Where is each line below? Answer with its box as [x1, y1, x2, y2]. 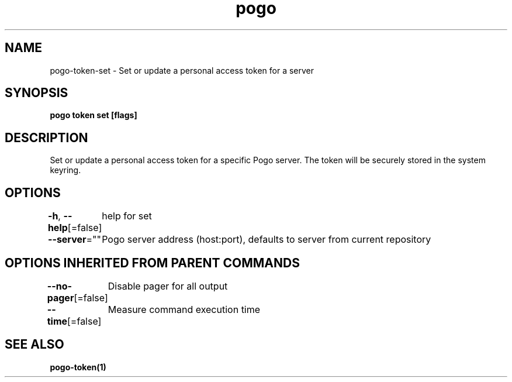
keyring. [50, 165, 81, 175]
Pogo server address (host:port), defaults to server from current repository [102, 233, 431, 246]
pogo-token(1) [50, 362, 106, 372]
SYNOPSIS [5, 85, 68, 101]
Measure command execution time [108, 303, 261, 315]
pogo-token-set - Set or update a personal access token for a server [50, 65, 314, 75]
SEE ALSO [5, 337, 64, 352]
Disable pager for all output [108, 280, 228, 292]
